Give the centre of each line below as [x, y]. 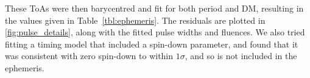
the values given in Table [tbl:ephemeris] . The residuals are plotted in [135, 20]
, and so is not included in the [241, 56]
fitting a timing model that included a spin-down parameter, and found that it [152, 44]
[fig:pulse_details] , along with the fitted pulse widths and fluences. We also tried [155, 32]
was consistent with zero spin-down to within [89, 56]
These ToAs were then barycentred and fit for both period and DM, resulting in [154, 8]
